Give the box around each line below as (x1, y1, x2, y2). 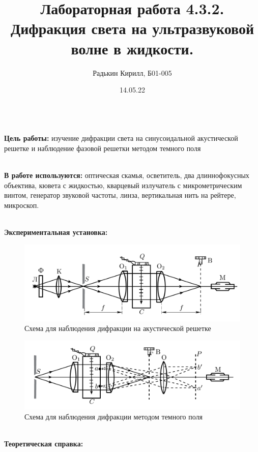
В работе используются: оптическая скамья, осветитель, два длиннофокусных (4, 170, 249, 180)
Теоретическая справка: (4, 438, 83, 449)
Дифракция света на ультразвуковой (10, 18, 254, 39)
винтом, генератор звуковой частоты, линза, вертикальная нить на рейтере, (4, 190, 236, 200)
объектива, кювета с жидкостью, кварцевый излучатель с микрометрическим (4, 179, 242, 190)
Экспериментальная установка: (4, 227, 108, 237)
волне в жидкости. (71, 38, 194, 58)
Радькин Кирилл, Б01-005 (93, 67, 172, 78)
